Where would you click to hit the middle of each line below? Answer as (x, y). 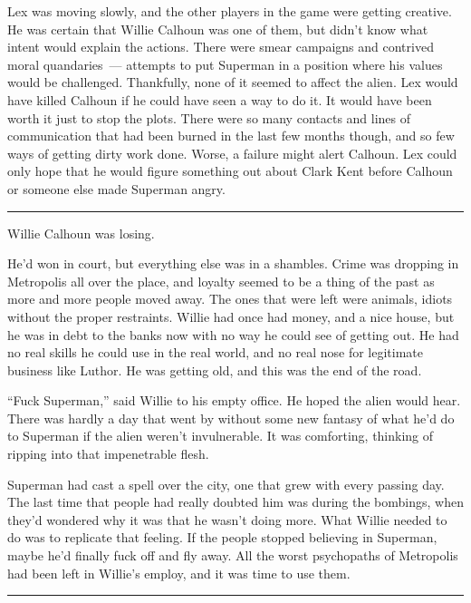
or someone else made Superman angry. (116, 188)
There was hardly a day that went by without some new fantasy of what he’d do (231, 418)
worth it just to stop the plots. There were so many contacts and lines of (209, 117)
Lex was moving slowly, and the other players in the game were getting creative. (230, 11)
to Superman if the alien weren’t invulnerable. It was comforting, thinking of (221, 436)
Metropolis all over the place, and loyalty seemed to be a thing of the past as (221, 281)
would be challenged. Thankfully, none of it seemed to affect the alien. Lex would (233, 82)
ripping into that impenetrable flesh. (108, 454)
